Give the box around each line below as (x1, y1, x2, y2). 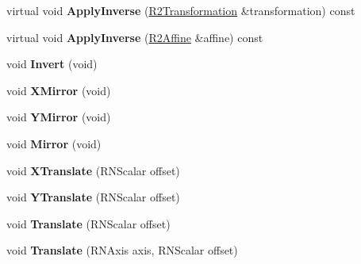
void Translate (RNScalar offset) (6, 215, 171, 231)
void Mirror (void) (6, 135, 102, 151)
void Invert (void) (6, 55, 98, 72)
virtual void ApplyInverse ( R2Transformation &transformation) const (6, 2, 355, 18)
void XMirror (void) (6, 82, 111, 98)
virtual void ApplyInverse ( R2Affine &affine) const (6, 29, 263, 45)
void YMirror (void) (6, 109, 111, 125)
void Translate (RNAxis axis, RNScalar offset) (6, 242, 238, 258)
